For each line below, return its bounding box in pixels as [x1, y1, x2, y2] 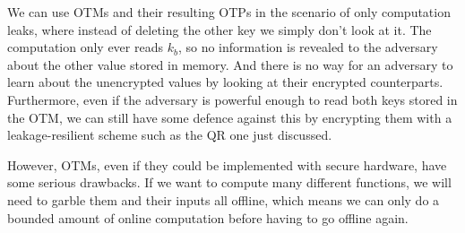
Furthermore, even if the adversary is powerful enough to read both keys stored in [7, 90, 458, 108]
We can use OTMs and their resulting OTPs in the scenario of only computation [7, 3, 451, 21]
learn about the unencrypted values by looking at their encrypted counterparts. [7, 73, 443, 91]
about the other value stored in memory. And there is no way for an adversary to [7, 55, 453, 73]
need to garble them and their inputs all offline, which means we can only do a [7, 190, 440, 209]
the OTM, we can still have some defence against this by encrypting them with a [7, 108, 452, 126]
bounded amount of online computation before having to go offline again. [7, 208, 409, 227]
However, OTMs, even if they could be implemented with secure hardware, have [7, 155, 447, 174]
